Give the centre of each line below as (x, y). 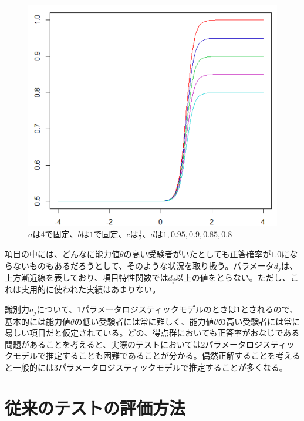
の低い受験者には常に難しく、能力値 (144, 321)
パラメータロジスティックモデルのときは (159, 309)
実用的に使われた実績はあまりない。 (91, 289)
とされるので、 (269, 309)
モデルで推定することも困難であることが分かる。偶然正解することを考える (156, 356)
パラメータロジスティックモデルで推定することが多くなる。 (173, 367)
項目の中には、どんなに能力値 (62, 253)
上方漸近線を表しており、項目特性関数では (87, 277)
